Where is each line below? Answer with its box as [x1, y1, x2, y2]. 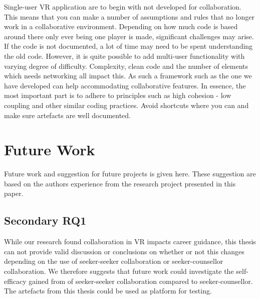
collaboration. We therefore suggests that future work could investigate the [4, 266, 234, 276]
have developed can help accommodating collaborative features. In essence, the [4, 80, 246, 90]
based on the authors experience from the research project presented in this [4, 178, 236, 188]
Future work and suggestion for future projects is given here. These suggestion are [4, 168, 256, 179]
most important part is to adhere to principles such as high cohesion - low [4, 90, 231, 101]
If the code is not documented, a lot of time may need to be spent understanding [4, 41, 253, 51]
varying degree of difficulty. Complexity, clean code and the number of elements [4, 60, 248, 71]
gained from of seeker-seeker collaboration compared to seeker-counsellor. [29, 275, 253, 286]
